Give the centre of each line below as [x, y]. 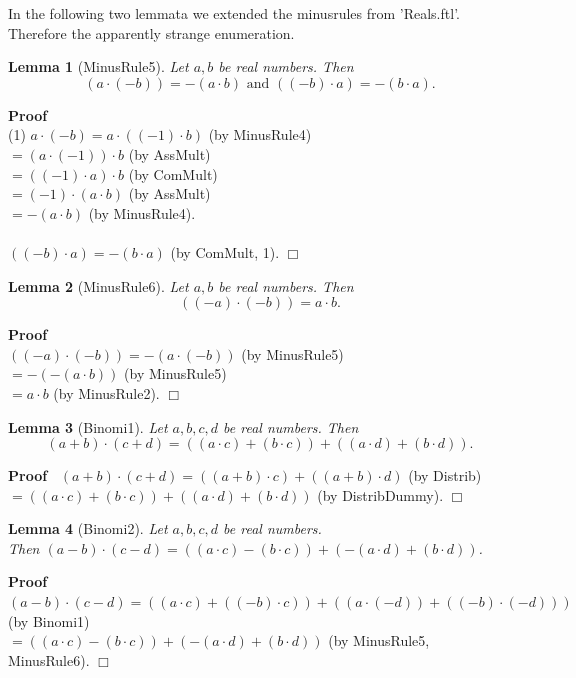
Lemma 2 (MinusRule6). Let [98, 285]
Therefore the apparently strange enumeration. [151, 32]
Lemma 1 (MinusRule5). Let [98, 66]
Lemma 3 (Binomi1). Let [88, 426]
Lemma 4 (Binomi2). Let [88, 528]
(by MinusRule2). [106, 392]
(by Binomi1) [49, 620]
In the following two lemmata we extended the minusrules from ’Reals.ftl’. [234, 13]
